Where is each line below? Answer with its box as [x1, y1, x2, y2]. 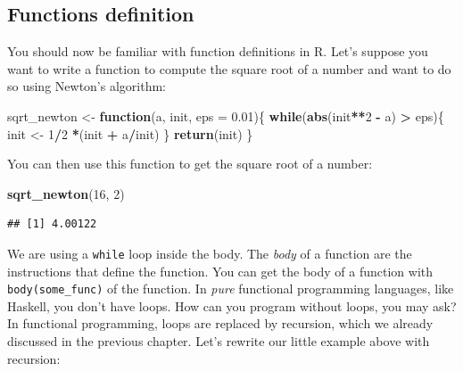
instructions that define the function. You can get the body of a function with [7, 261, 434, 280]
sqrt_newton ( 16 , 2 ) [7, 184, 125, 202]
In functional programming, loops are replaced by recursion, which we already [7, 314, 434, 333]
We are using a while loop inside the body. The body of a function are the [7, 243, 412, 262]
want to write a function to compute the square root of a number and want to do [7, 59, 451, 78]
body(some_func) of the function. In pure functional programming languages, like [7, 279, 454, 298]
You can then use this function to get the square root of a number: [7, 154, 373, 173]
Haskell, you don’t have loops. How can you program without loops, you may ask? [7, 296, 457, 315]
